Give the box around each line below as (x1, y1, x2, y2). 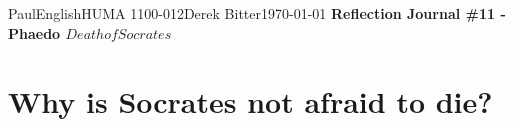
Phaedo (8, 22, 61, 43)
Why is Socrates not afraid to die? (8, 81, 493, 122)
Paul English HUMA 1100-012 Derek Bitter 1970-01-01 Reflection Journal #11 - (8, 3, 506, 23)
